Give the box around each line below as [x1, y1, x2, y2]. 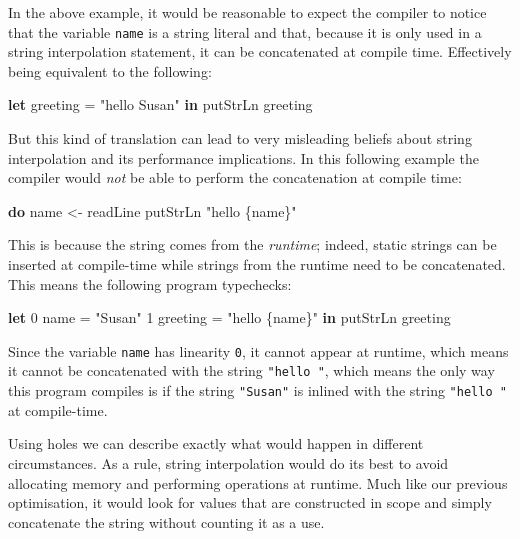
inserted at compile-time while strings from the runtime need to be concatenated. [8, 254, 506, 274]
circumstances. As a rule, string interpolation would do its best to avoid [8, 452, 449, 473]
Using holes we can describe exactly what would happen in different [8, 433, 424, 454]
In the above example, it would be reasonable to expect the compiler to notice [8, 2, 487, 22]
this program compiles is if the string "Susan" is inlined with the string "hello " [8, 380, 507, 401]
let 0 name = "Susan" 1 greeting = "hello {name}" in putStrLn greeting [8, 307, 451, 328]
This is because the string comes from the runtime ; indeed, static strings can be [8, 234, 497, 255]
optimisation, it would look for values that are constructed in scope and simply [8, 492, 492, 513]
